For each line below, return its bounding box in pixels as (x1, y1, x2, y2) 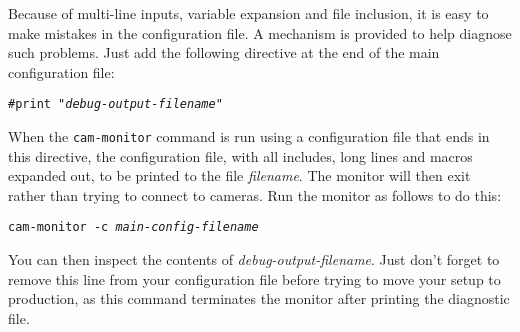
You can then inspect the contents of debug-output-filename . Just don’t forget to (8, 249, 500, 270)
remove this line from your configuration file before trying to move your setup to (8, 268, 501, 289)
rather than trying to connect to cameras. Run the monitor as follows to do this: (8, 184, 502, 205)
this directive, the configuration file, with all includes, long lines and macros (8, 145, 473, 166)
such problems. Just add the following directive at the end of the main (8, 42, 440, 63)
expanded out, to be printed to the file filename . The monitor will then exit (8, 165, 471, 186)
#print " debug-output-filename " (8, 97, 223, 112)
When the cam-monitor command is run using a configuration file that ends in (8, 126, 490, 147)
